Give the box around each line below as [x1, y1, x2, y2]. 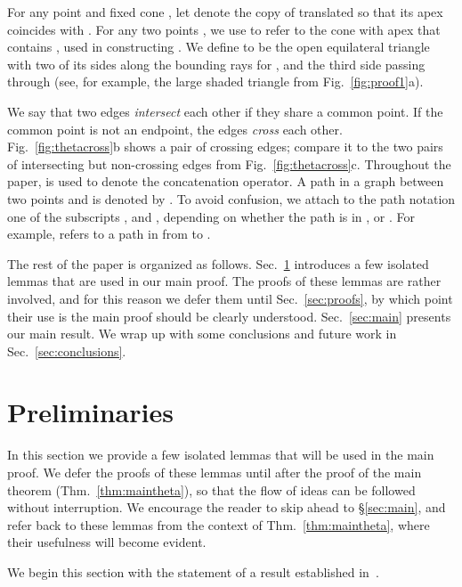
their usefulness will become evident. [7, 533, 207, 551]
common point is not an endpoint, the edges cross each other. [7, 119, 343, 138]
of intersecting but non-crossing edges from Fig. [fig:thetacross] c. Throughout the [7, 154, 451, 173]
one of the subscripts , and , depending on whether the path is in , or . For [7, 207, 416, 225]
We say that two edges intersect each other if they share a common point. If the [7, 102, 443, 120]
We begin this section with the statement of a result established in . [7, 562, 379, 581]
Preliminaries [7, 394, 174, 430]
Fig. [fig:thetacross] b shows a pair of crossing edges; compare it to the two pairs [7, 137, 443, 156]
